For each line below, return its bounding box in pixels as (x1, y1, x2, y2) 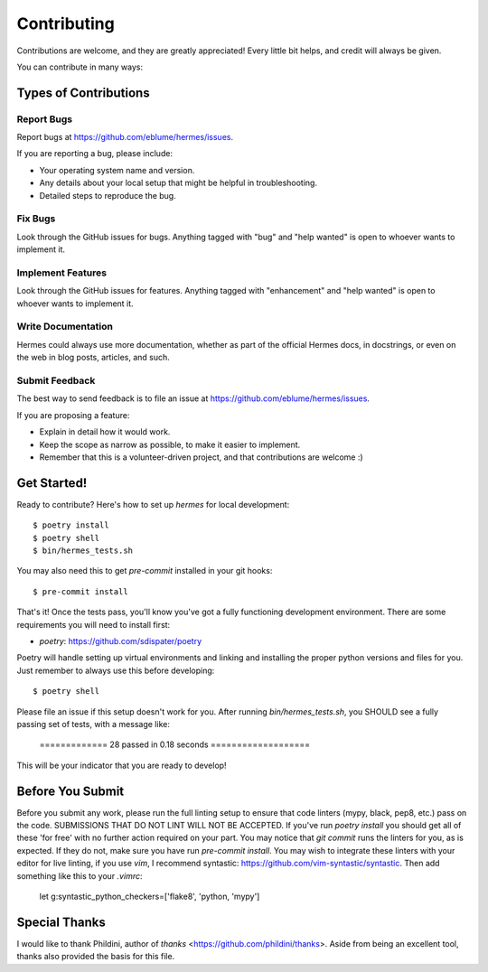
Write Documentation (16, 321, 113, 333)
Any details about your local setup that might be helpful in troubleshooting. (39, 177, 318, 189)
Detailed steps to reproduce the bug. (39, 190, 176, 201)
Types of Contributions (16, 85, 150, 100)
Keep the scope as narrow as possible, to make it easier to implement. (39, 439, 301, 450)
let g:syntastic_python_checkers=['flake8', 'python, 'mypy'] (39, 891, 260, 902)
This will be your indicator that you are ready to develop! (16, 760, 227, 771)
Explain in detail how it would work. (39, 426, 171, 437)
